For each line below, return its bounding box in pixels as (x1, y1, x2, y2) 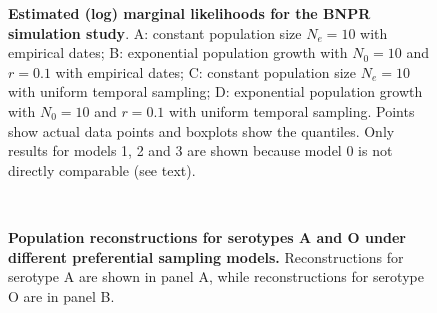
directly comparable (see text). (8, 159, 196, 180)
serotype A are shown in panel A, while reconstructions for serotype (8, 266, 424, 287)
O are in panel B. (8, 285, 115, 306)
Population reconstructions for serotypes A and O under (8, 226, 406, 247)
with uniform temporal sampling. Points (168, 100, 415, 121)
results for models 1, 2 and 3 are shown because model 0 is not (8, 140, 393, 161)
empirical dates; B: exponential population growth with (8, 42, 348, 63)
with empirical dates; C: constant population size (55, 61, 357, 82)
